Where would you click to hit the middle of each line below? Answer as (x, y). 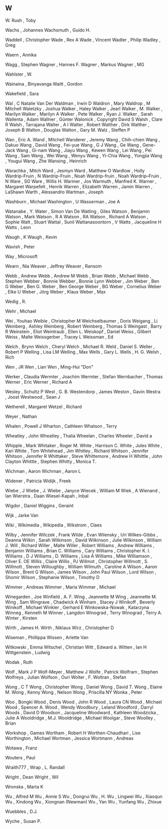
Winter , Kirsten (21, 618)
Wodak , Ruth (19, 662)
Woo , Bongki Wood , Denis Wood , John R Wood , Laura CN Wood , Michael (84, 702)
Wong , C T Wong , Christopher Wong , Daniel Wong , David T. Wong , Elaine (84, 687)
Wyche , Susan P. (23, 821)
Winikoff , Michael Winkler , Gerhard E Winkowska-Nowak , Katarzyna (77, 607)
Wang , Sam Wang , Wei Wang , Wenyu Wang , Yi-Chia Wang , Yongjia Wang (84, 155)
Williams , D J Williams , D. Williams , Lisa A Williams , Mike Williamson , (79, 556)
